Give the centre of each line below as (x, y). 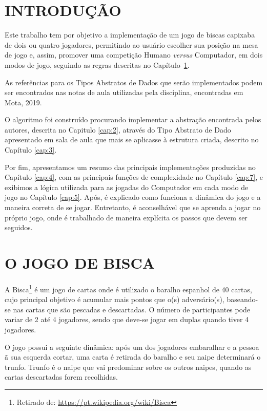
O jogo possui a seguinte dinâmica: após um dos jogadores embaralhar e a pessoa (132, 347)
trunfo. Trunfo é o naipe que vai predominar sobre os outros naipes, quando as (128, 367)
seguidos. (19, 227)
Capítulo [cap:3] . (31, 150)
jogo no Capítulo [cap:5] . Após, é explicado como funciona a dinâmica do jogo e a (133, 197)
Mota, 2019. (23, 102)
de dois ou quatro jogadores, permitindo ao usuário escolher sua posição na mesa (131, 44)
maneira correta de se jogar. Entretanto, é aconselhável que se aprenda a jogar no (133, 207)
